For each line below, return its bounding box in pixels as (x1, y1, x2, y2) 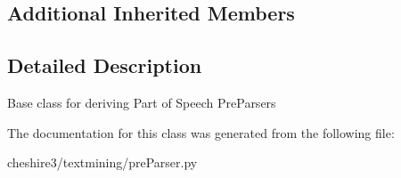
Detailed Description (7, 52, 202, 79)
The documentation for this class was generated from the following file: (7, 123, 395, 142)
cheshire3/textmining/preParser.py (7, 153, 198, 172)
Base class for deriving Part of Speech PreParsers (7, 93, 276, 111)
